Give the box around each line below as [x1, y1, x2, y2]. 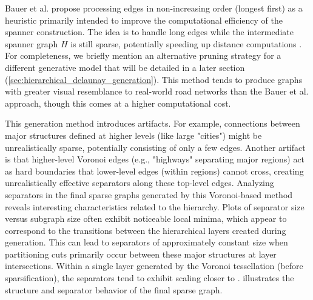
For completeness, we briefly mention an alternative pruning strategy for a [5, 49, 281, 62]
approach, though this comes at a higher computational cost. [5, 96, 231, 109]
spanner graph [5, 37, 58, 50]
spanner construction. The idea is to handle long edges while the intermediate [5, 25, 294, 38]
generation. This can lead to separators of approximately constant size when [5, 236, 288, 248]
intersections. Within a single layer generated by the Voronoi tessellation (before [5, 259, 303, 272]
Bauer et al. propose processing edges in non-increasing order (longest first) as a [5, 2, 303, 14]
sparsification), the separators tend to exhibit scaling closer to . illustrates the [5, 272, 294, 284]
